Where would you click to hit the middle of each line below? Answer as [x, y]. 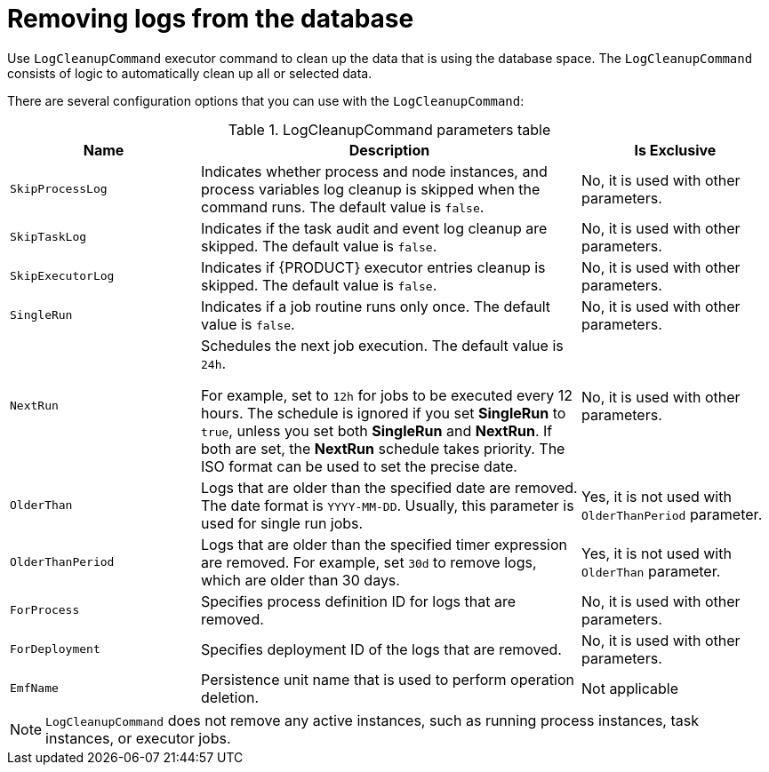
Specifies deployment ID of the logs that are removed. [381, 649]
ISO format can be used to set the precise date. [359, 466]
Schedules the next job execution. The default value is [382, 345]
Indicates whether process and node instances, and [374, 171]
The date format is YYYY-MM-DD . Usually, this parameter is [388, 505]
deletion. [230, 697]
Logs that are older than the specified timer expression [384, 544]
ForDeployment [55, 649]
